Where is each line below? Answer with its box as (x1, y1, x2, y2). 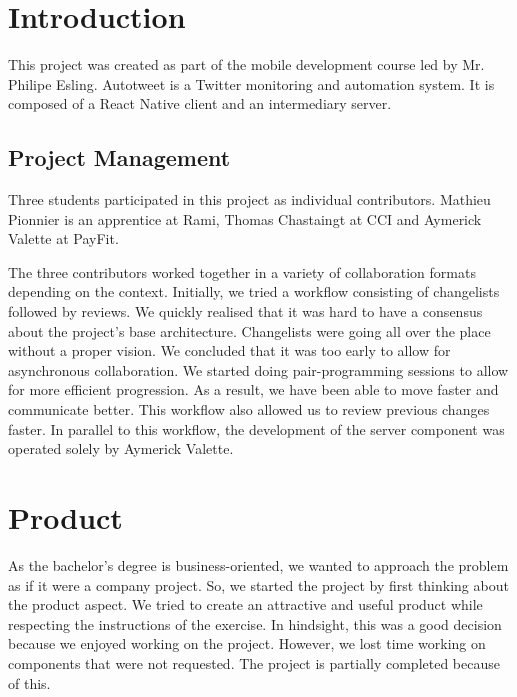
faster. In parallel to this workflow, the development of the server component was (8, 418, 505, 439)
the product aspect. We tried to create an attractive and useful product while (8, 594, 483, 615)
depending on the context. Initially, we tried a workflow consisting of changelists (8, 281, 500, 302)
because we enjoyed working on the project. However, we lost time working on (8, 633, 486, 654)
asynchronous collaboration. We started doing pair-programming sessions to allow (8, 359, 509, 380)
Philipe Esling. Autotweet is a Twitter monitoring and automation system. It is (8, 73, 495, 94)
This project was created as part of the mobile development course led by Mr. (8, 54, 485, 75)
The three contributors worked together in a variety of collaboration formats (8, 261, 476, 282)
